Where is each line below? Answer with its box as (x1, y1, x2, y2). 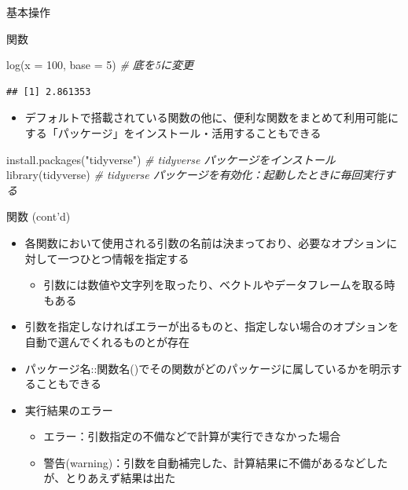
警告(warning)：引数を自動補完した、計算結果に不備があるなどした (43, 454, 388, 470)
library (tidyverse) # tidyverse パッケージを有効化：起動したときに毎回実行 (6, 166, 384, 183)
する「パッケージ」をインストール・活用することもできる (24, 124, 322, 141)
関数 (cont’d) (6, 208, 71, 225)
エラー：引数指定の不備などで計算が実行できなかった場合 (43, 428, 341, 444)
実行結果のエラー (24, 401, 113, 418)
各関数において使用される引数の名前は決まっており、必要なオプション (24, 234, 387, 250)
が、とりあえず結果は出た (43, 470, 176, 486)
